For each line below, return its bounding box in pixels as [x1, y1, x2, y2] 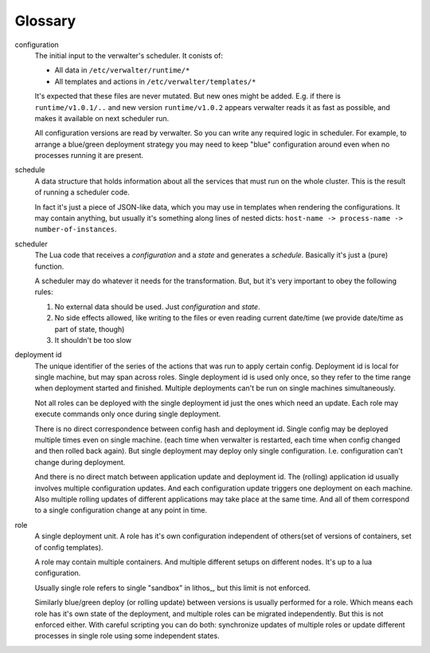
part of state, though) [54, 324, 125, 334]
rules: [34, 287, 53, 297]
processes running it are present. [34, 151, 143, 160]
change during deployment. [34, 457, 126, 466]
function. [34, 262, 64, 271]
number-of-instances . [34, 224, 117, 234]
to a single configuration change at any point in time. [34, 505, 207, 515]
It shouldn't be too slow [54, 335, 131, 344]
